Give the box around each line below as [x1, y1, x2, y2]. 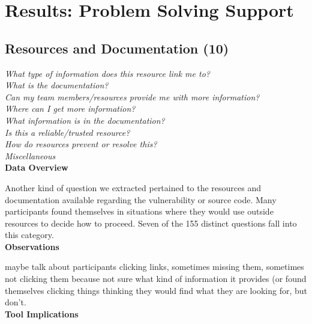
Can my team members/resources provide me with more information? [5, 90, 260, 103]
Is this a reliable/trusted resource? [5, 126, 130, 138]
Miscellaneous [5, 149, 56, 162]
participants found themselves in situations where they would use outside [5, 205, 274, 218]
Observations [5, 240, 59, 252]
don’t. [5, 296, 26, 308]
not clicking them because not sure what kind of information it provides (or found [5, 272, 307, 285]
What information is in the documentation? [5, 114, 165, 126]
